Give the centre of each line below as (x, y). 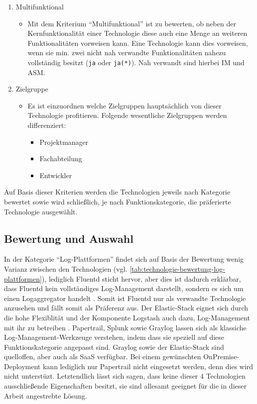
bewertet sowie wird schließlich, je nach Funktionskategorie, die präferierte (118, 201)
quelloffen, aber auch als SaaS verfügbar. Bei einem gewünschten (103, 356)
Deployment (22, 366)
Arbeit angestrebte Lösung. (46, 395)
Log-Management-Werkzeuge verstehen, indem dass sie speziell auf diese (114, 337)
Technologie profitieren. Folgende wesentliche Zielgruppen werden (127, 115)
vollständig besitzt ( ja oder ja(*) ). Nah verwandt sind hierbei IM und (136, 62)
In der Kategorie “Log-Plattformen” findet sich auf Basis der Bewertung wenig (124, 259)
